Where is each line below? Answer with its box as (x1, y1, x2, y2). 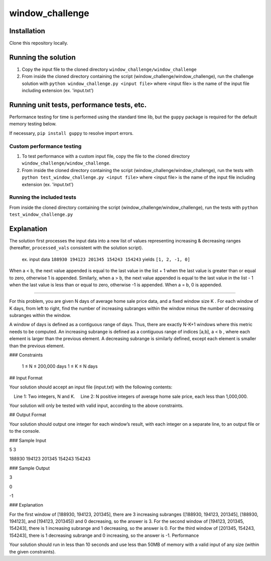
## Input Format (9, 375, 43, 381)
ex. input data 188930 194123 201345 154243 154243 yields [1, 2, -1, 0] (22, 256, 191, 262)
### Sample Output (9, 465, 50, 471)
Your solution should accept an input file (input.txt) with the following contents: (9, 384, 173, 390)
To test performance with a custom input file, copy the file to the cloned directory (22, 153, 190, 159)
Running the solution (9, 53, 76, 61)
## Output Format (9, 412, 46, 418)
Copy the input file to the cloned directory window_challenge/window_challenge (22, 66, 197, 72)
